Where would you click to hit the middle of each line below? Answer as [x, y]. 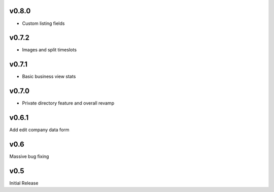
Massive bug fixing [29, 156]
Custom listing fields [43, 23]
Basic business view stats [49, 77]
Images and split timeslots [49, 50]
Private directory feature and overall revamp [68, 103]
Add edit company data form [39, 130]
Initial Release [24, 183]
